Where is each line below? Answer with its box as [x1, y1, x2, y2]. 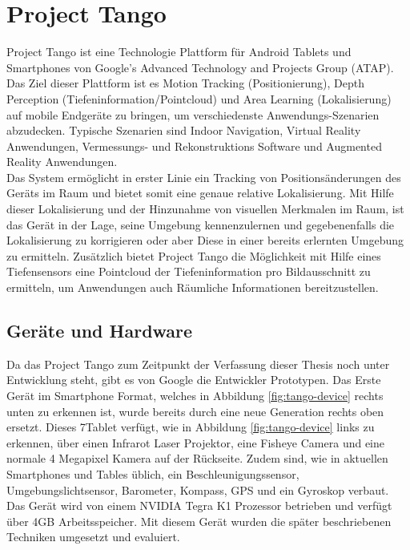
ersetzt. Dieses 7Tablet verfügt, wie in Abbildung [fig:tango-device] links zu [6, 419, 375, 435]
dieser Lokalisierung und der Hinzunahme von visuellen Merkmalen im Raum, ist [6, 200, 404, 217]
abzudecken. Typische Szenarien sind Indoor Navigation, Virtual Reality [6, 122, 361, 139]
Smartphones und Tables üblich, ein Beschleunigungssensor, [6, 465, 299, 482]
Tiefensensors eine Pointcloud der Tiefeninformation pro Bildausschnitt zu [6, 263, 371, 280]
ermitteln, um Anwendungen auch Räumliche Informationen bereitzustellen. [6, 279, 379, 296]
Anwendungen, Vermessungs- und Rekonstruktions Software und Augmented [6, 137, 382, 154]
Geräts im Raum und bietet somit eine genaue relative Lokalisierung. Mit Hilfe [6, 184, 394, 201]
